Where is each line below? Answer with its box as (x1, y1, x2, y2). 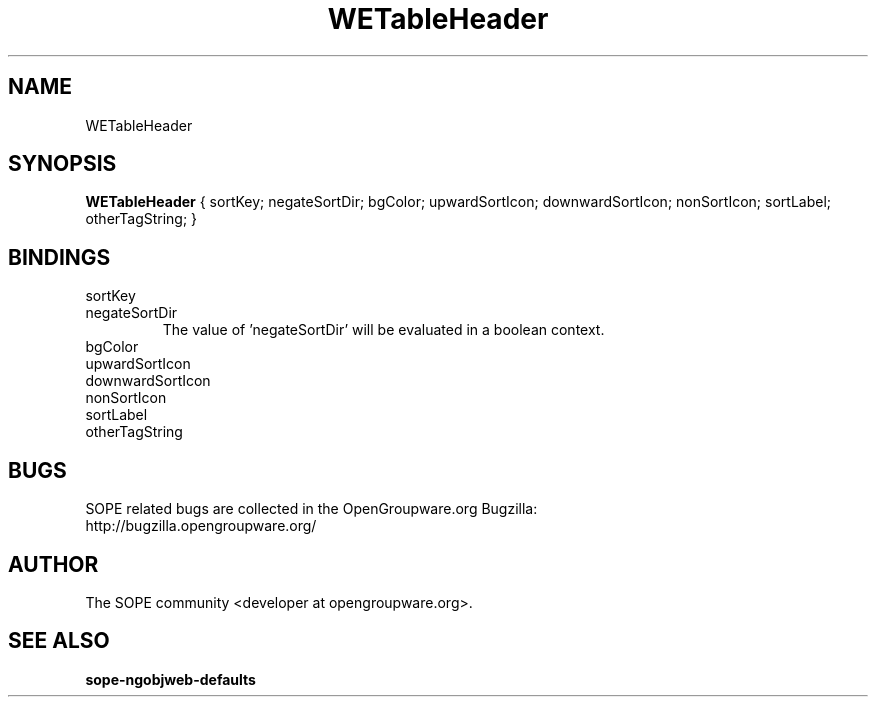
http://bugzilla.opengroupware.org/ (85, 517, 317, 535)
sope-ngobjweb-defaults (85, 670, 256, 688)
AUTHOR (8, 551, 99, 577)
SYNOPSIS (8, 151, 117, 177)
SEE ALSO (8, 628, 110, 654)
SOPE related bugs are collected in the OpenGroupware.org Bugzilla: (85, 500, 538, 518)
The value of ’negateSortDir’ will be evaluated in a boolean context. (162, 321, 605, 339)
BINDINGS (8, 244, 111, 270)
